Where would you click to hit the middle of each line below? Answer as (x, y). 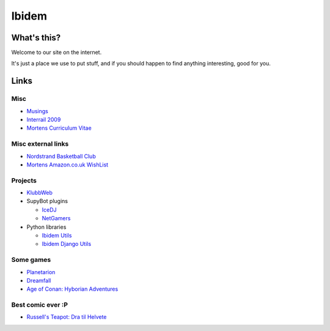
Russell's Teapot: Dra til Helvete (67, 317)
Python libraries (46, 227)
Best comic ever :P (40, 305)
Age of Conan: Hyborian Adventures (72, 289)
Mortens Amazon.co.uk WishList (68, 165)
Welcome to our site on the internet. (57, 53)
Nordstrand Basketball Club (61, 156)
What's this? (36, 38)
